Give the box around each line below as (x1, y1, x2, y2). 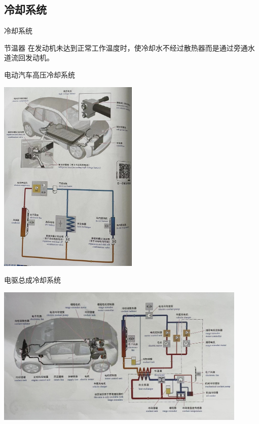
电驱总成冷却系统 (4, 275, 61, 285)
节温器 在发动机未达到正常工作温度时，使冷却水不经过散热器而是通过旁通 (4, 42, 248, 53)
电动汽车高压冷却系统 (4, 69, 75, 80)
